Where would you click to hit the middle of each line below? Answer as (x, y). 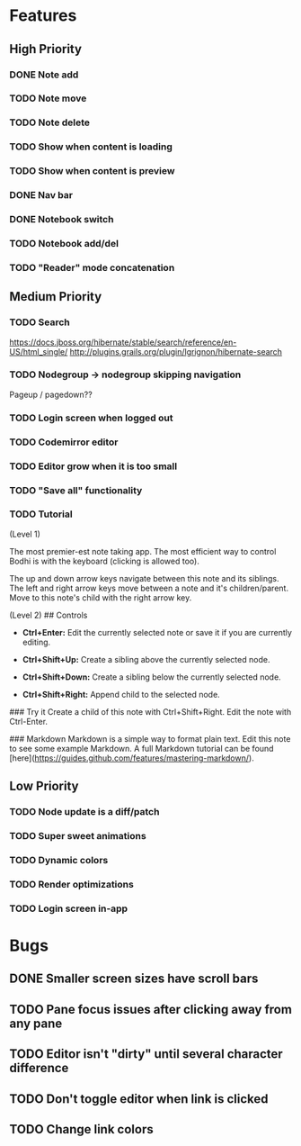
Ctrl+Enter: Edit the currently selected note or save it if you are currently (157, 632)
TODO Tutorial (41, 514)
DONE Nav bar (41, 195)
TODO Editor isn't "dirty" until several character (146, 1054)
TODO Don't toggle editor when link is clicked (139, 1099)
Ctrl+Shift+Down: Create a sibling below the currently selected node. (151, 677)
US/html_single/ (39, 351)
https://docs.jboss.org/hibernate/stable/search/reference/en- (123, 342)
